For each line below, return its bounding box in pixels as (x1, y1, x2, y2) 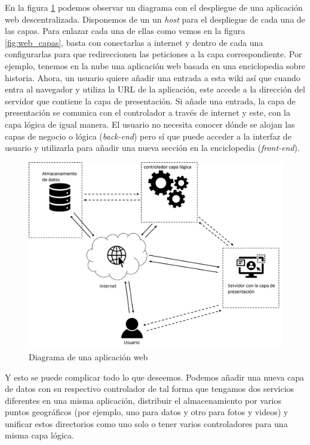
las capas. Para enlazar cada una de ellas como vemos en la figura (5, 24, 245, 37)
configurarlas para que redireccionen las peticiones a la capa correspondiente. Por (5, 48, 302, 60)
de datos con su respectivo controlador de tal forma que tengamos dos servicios (5, 382, 294, 395)
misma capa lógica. (5, 429, 74, 441)
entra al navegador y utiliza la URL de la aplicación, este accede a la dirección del (5, 83, 305, 95)
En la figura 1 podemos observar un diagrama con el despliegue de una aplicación (5, 1, 303, 13)
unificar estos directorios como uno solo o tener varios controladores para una (5, 417, 288, 429)
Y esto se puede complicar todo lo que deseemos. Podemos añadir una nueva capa (5, 370, 305, 383)
